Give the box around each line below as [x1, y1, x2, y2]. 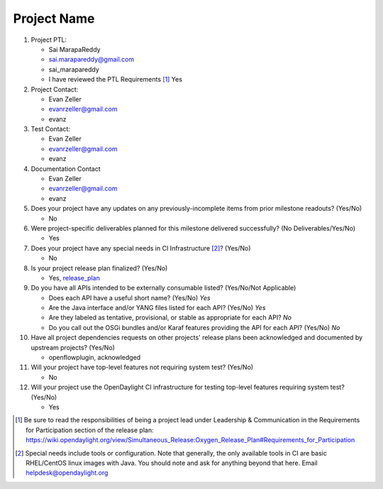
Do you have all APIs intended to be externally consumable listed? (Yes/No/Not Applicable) [30, 284, 296, 292]
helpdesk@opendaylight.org [26, 468, 109, 477]
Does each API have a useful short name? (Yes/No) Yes [48, 293, 211, 302]
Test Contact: [30, 125, 71, 133]
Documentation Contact [30, 164, 101, 173]
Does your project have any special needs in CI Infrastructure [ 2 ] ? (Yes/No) [30, 243, 251, 252]
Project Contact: [30, 85, 79, 94]
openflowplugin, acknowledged [48, 353, 141, 362]
